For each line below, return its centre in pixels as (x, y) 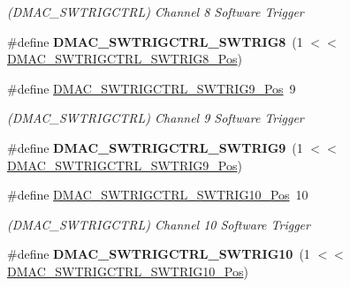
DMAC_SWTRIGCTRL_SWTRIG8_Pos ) (125, 59)
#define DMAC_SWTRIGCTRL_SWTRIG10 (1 (159, 254)
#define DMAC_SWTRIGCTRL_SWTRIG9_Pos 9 (152, 88)
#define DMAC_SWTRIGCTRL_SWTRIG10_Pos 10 (158, 195)
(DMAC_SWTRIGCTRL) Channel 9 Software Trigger (156, 118)
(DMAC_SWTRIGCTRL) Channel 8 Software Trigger (156, 11)
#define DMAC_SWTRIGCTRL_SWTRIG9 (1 (155, 147)
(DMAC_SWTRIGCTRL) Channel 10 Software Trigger (159, 224)
